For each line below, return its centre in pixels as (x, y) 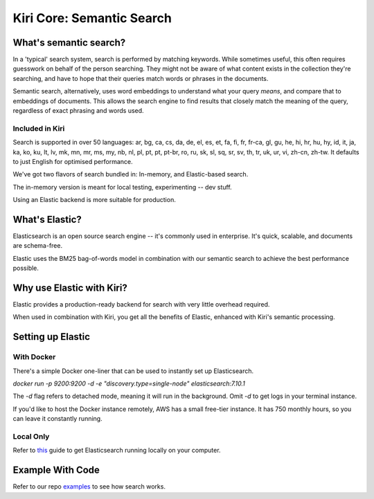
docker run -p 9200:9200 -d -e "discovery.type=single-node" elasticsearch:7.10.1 (129, 383)
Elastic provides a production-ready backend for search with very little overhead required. (141, 305)
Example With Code (56, 470)
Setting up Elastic (51, 337)
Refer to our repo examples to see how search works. (89, 487)
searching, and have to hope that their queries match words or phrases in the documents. (141, 78)
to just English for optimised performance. (73, 161)
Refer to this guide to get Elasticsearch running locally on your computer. (117, 451)
